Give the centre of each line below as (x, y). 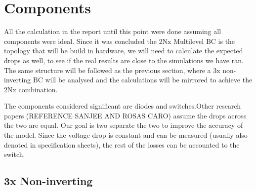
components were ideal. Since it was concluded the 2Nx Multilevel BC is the (120, 41)
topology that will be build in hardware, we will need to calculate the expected (124, 51)
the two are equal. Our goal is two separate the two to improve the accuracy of (124, 125)
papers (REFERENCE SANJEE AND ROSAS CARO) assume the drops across (125, 115)
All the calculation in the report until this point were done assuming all (113, 31)
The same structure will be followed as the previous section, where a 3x (112, 70)
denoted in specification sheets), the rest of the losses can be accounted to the (122, 144)
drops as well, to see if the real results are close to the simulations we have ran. (124, 60)
